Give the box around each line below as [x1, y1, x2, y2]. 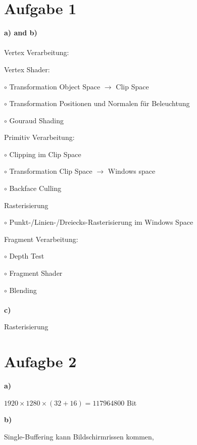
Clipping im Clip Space [9, 149, 81, 159]
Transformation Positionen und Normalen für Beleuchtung [9, 98, 190, 109]
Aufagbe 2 [4, 351, 77, 372]
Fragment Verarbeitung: [4, 233, 78, 244]
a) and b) [4, 27, 37, 38]
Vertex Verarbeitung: [4, 47, 69, 58]
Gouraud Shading [9, 115, 64, 125]
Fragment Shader [9, 268, 63, 278]
